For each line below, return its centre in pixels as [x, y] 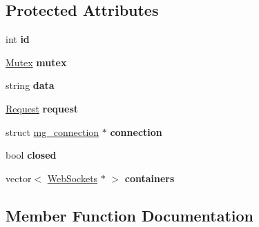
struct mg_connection [52, 131]
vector [19, 178]
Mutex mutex [36, 62]
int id [18, 39]
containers [150, 178]
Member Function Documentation [130, 215]
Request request [42, 108]
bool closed [31, 155]
